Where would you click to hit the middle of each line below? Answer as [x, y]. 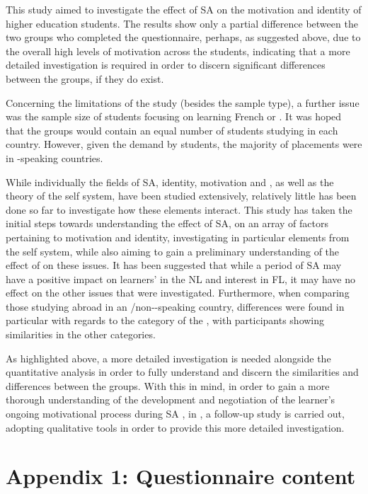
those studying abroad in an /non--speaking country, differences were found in [175, 306]
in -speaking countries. [54, 157]
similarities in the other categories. [81, 334]
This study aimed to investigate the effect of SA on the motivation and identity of [184, 9]
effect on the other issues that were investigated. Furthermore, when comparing [178, 293]
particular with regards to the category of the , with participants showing [165, 320]
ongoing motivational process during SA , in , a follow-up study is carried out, [175, 414]
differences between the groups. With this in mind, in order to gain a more [168, 385]
